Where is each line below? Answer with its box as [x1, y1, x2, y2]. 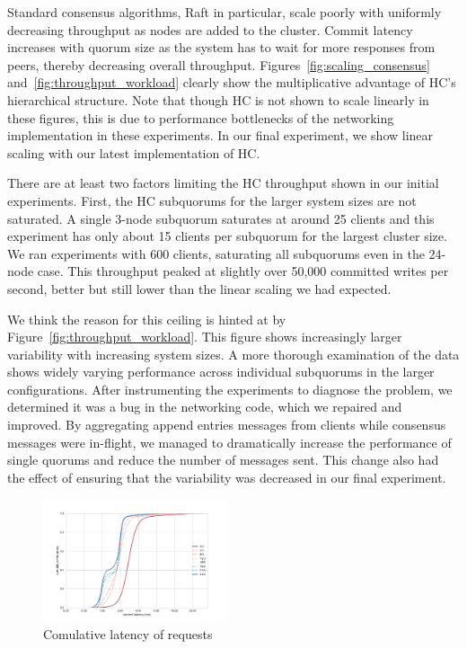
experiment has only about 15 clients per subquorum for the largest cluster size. [7, 227, 447, 245]
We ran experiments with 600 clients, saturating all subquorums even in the [7, 244, 425, 262]
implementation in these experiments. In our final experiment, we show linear [7, 126, 434, 145]
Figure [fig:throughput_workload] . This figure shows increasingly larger [7, 327, 402, 346]
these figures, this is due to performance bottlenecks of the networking [7, 108, 394, 127]
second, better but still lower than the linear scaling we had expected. [7, 279, 392, 298]
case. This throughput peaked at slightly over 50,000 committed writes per [37, 262, 449, 280]
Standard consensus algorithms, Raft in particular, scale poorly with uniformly [7, 3, 442, 21]
